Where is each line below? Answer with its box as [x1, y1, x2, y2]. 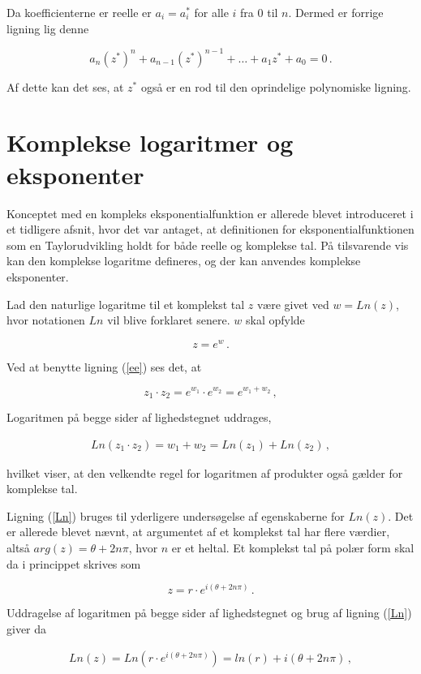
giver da [6, 620, 47, 637]
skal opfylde [246, 311, 305, 328]
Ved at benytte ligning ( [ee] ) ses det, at [6, 358, 202, 375]
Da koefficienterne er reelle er [6, 4, 152, 20]
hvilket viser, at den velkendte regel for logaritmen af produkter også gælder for [6, 464, 403, 481]
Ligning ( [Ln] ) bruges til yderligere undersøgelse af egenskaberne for [6, 507, 345, 524]
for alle [194, 4, 229, 20]
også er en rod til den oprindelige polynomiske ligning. [140, 78, 411, 95]
